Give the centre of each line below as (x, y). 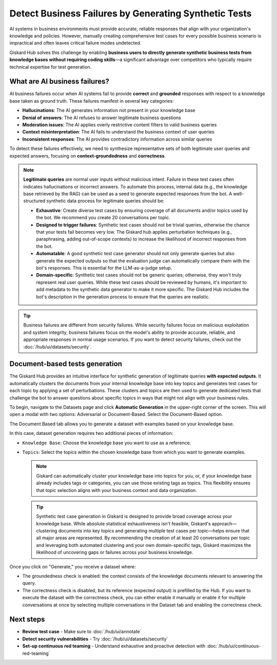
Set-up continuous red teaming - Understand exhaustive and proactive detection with (114, 646)
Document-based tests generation (66, 364)
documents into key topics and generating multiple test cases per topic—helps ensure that (154, 531)
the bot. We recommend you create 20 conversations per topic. (103, 218)
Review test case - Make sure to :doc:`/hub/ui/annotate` (82, 632)
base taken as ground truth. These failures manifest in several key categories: (92, 101)
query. (29, 583)
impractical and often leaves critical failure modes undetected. (75, 43)
